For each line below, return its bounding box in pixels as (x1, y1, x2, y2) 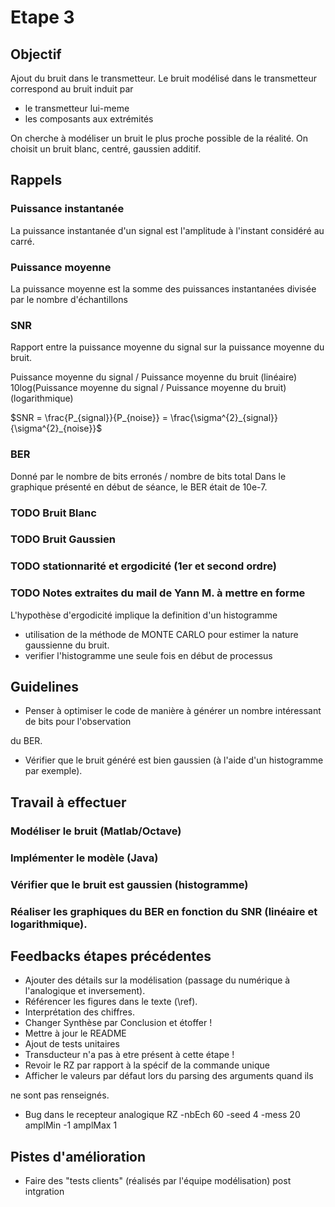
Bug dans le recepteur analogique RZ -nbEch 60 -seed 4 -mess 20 (24, 1109, 301, 1121)
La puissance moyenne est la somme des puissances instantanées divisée (10, 282, 317, 295)
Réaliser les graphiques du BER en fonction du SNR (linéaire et (10, 904, 318, 918)
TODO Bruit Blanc (10, 506, 97, 520)
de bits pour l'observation (24, 716, 132, 728)
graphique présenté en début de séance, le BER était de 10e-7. (10, 481, 268, 493)
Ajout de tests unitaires (24, 1038, 120, 1050)
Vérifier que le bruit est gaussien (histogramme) (10, 877, 249, 891)
